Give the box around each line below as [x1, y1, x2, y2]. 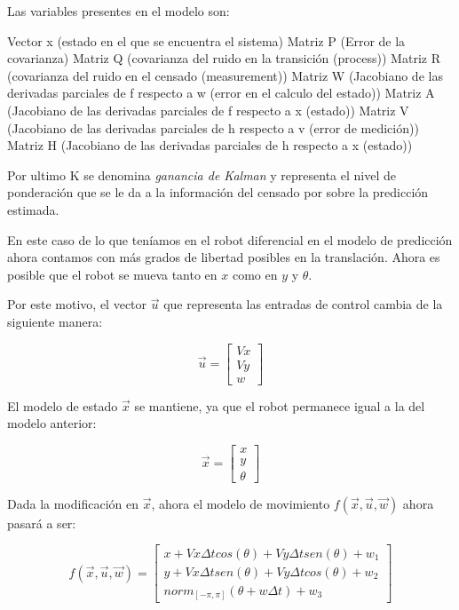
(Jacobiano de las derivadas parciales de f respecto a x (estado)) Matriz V [7, 100, 409, 119]
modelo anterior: [7, 414, 97, 432]
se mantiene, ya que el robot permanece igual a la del [134, 396, 425, 415]
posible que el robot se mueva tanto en [7, 265, 218, 283]
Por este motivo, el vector [7, 295, 147, 313]
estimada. [7, 200, 59, 218]
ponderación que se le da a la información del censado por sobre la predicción [7, 183, 429, 202]
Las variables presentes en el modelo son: [7, 2, 230, 20]
